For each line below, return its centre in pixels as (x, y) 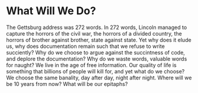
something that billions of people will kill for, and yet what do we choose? (95, 71)
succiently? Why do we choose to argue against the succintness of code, (96, 52)
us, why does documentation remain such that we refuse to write (85, 46)
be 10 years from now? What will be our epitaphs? (67, 84)
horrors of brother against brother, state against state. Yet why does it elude (99, 40)
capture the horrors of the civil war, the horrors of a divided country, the (94, 33)
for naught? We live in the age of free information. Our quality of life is (91, 65)
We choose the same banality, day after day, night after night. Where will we (99, 78)
